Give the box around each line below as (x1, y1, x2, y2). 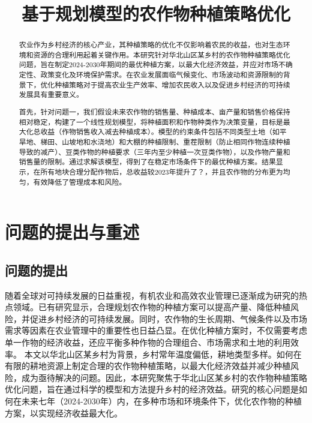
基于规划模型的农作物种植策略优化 (21, 1, 290, 26)
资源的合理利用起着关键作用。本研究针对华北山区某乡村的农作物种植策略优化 (33, 49, 290, 59)
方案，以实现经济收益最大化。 (5, 406, 122, 419)
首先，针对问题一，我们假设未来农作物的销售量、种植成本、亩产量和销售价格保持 (19, 107, 290, 116)
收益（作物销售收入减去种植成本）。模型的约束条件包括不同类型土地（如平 (40, 127, 287, 137)
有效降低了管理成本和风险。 (33, 176, 127, 187)
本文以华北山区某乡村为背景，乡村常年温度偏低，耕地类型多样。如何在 (24, 347, 302, 360)
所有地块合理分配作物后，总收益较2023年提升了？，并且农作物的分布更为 (40, 166, 283, 176)
